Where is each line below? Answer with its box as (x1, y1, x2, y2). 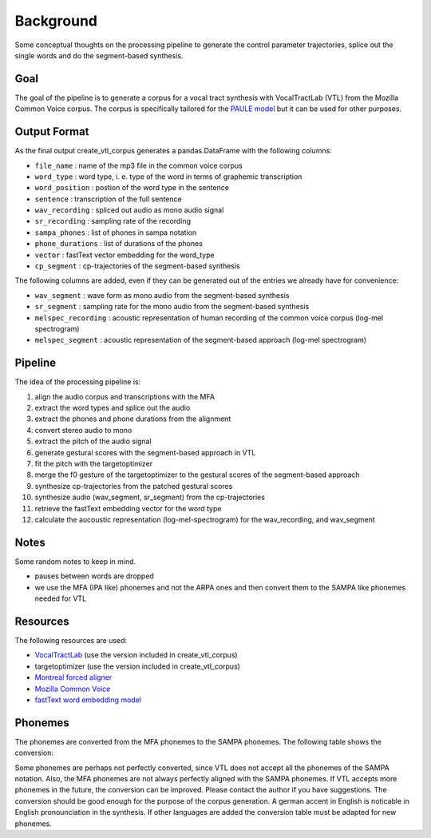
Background (14, 12, 97, 30)
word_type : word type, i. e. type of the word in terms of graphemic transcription (34, 172, 302, 181)
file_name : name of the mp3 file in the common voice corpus (34, 161, 243, 170)
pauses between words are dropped (34, 571, 155, 581)
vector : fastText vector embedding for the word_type (34, 250, 215, 260)
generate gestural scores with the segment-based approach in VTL (34, 447, 256, 457)
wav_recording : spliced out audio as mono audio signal (34, 205, 224, 215)
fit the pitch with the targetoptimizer (34, 459, 153, 469)
